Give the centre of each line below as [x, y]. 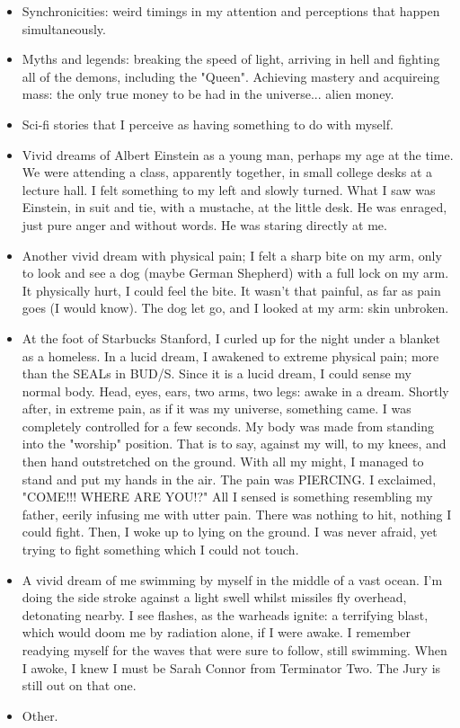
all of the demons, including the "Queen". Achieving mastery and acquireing [231, 76]
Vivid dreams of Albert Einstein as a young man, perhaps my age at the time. [238, 154]
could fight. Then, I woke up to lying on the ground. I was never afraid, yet [230, 532]
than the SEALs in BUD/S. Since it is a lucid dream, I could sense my [217, 373]
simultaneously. [64, 28]
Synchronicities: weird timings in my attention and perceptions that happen [231, 11]
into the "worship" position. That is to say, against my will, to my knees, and [234, 444]
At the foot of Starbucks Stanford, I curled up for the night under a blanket [231, 337]
